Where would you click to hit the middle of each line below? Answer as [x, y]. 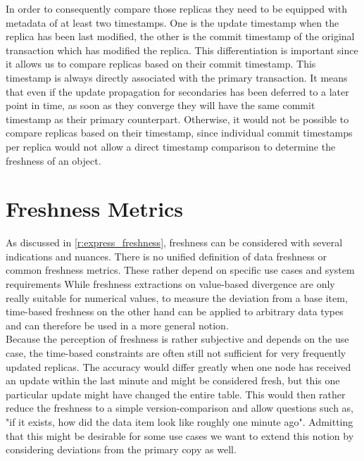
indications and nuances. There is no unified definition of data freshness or [167, 256]
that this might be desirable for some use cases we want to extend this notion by [180, 435]
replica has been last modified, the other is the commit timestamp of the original [180, 36]
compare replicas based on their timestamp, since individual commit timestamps [179, 133]
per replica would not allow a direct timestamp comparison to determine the [171, 146]
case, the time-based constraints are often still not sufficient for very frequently [176, 353]
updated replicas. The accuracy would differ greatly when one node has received [178, 366]
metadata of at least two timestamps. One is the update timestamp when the [172, 22]
